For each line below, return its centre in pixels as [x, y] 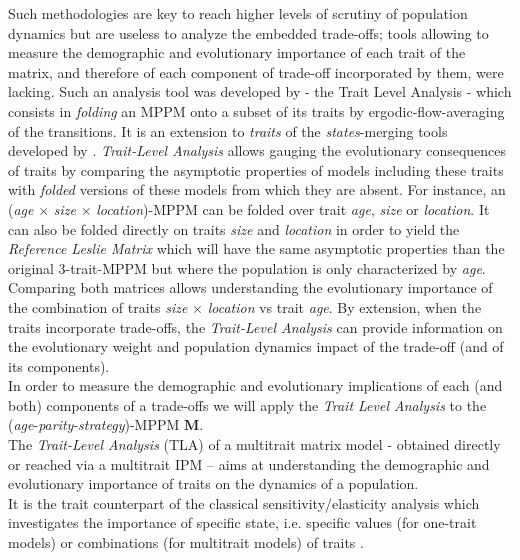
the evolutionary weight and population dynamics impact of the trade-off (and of [256, 346]
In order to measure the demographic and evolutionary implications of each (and [255, 385]
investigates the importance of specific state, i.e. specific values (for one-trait [242, 522]
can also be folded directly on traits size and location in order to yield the [234, 228]
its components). [59, 365]
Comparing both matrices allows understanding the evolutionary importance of [250, 287]
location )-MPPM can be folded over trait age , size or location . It [293, 208]
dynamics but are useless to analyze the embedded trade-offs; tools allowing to [248, 32]
